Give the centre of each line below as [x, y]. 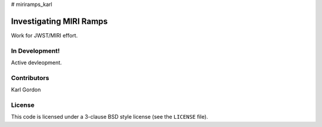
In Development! [35, 50]
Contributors [30, 78]
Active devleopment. [36, 63]
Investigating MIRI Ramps [59, 21]
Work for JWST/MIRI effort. [44, 35]
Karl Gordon [26, 90]
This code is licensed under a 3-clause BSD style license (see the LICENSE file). [109, 117]
